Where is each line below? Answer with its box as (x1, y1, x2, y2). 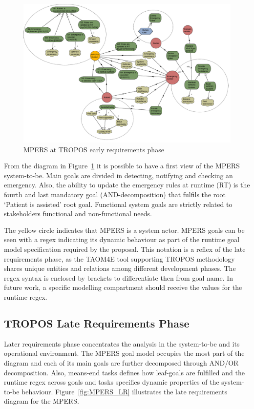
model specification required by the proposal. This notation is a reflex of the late (4, 244, 246, 254)
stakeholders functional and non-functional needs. (4, 208, 152, 219)
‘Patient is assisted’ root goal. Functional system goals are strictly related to (4, 199, 233, 209)
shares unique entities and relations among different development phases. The (4, 263, 236, 273)
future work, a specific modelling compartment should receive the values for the (4, 282, 242, 292)
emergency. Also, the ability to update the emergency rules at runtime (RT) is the (4, 180, 250, 190)
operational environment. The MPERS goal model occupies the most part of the (4, 348, 245, 358)
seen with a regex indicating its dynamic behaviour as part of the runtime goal (4, 234, 240, 245)
